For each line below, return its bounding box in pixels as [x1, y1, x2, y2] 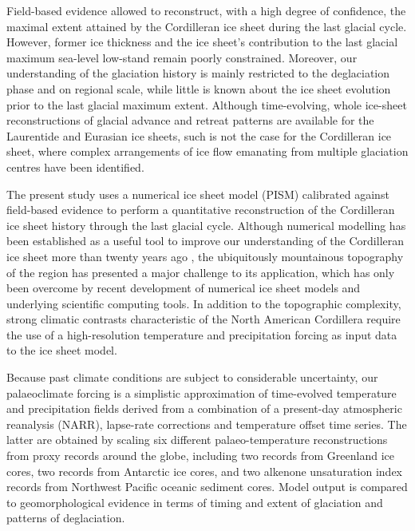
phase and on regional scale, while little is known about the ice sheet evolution [6, 80, 391, 97]
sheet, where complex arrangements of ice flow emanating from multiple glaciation [6, 143, 409, 160]
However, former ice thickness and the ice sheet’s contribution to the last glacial [6, 34, 398, 50]
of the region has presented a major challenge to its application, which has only [6, 264, 395, 280]
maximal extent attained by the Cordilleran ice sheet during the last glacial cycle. [6, 18, 407, 34]
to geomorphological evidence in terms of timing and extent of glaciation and [6, 493, 383, 510]
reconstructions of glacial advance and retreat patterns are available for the [6, 112, 374, 129]
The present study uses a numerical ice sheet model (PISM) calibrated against [6, 185, 389, 202]
